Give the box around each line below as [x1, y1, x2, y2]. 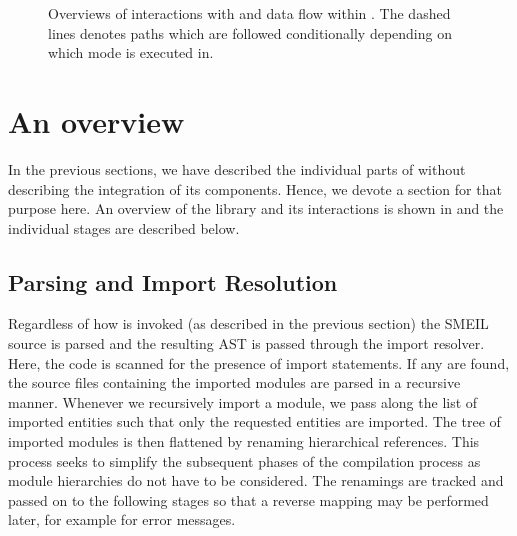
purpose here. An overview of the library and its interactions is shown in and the [8, 198, 504, 219]
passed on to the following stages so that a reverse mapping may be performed [8, 489, 489, 510]
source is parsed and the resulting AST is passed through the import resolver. [8, 333, 485, 354]
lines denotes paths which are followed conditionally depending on [48, 22, 452, 43]
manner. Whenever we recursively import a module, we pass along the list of [8, 391, 478, 412]
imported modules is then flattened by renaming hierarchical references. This [8, 431, 480, 452]
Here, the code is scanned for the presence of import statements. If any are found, [8, 352, 510, 373]
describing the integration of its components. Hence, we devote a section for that [8, 178, 502, 199]
